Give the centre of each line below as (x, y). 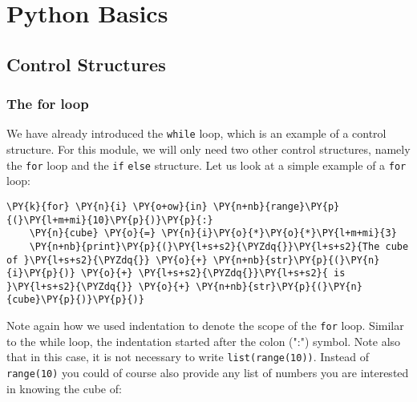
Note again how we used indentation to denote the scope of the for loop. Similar (205, 326)
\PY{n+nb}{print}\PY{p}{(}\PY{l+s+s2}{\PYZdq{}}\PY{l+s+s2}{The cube (219, 246)
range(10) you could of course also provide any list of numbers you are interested (208, 373)
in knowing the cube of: (64, 388)
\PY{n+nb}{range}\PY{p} (276, 206)
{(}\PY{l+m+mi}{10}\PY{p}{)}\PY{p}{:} (110, 220)
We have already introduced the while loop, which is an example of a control (196, 133)
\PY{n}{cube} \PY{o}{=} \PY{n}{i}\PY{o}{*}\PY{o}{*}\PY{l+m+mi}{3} (213, 233)
